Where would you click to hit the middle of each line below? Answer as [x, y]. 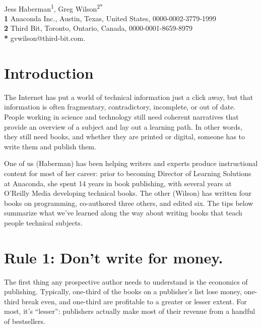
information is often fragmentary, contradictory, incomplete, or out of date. [120, 107]
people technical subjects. [43, 222]
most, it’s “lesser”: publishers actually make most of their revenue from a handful [130, 311]
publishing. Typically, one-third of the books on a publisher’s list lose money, [123, 291]
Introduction [49, 72]
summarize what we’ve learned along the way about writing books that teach [123, 213]
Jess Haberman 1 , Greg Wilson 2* [53, 8]
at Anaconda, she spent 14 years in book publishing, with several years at [118, 183]
